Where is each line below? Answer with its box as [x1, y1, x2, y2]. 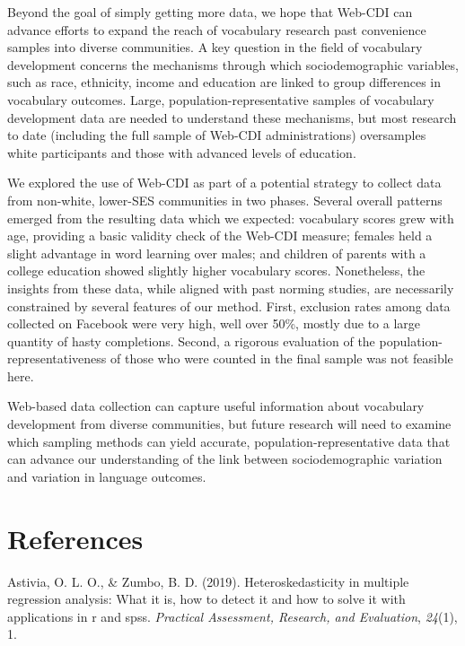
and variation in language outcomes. [7, 467, 206, 485]
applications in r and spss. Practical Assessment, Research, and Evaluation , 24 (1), [7, 607, 458, 625]
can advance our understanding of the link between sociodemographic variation [7, 450, 443, 468]
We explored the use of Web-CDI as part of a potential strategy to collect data [7, 173, 442, 192]
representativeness [7, 349, 107, 368]
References [7, 519, 144, 556]
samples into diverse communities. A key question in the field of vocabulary [7, 38, 423, 57]
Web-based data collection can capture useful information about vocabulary [7, 397, 425, 415]
